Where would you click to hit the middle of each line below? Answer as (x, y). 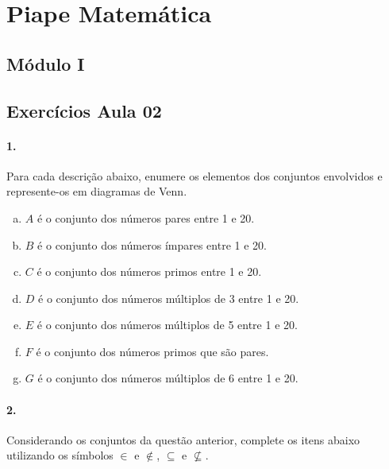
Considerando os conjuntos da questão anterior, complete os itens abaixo (183, 439)
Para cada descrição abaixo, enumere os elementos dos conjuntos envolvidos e (194, 175)
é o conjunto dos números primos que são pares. (152, 351)
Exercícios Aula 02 (84, 110)
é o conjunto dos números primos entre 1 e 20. (149, 271)
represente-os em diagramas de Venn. (97, 191)
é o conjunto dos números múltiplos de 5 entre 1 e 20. (167, 325)
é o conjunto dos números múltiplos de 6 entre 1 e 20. (168, 378)
